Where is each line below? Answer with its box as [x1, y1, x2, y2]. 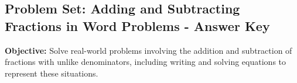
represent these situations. [5, 67, 98, 79]
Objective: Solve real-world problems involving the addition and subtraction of [5, 44, 292, 56]
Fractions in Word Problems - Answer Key [5, 16, 270, 34]
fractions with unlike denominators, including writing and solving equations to [5, 56, 286, 68]
